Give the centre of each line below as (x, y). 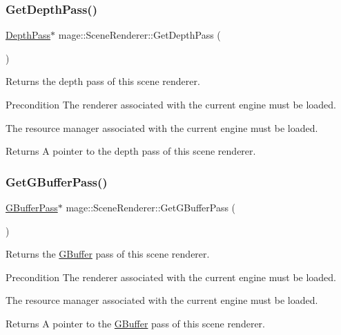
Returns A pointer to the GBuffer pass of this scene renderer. (135, 323)
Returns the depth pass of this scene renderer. (103, 81)
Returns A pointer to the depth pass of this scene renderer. (131, 151)
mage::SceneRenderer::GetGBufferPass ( (151, 207)
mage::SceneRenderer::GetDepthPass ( (139, 35)
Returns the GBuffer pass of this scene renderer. (108, 254)
